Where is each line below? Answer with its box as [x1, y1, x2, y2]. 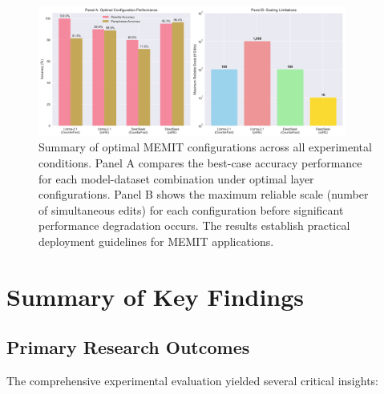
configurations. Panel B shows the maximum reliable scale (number [38, 186, 369, 203]
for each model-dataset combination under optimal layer [38, 170, 314, 187]
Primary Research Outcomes [6, 335, 250, 360]
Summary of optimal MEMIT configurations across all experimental [38, 139, 372, 155]
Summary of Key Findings [6, 279, 305, 312]
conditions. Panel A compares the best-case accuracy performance [38, 154, 362, 171]
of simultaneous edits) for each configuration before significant [38, 201, 344, 218]
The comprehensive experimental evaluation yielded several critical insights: [6, 372, 379, 389]
